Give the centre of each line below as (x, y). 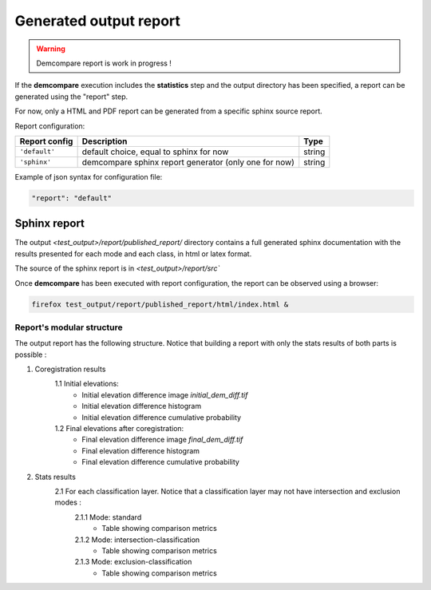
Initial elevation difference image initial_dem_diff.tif (165, 394)
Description (105, 141)
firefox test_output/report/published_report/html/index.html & (160, 304)
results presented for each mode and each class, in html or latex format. (133, 253)
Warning (51, 49)
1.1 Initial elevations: (87, 384)
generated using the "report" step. (71, 97)
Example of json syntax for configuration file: (89, 176)
